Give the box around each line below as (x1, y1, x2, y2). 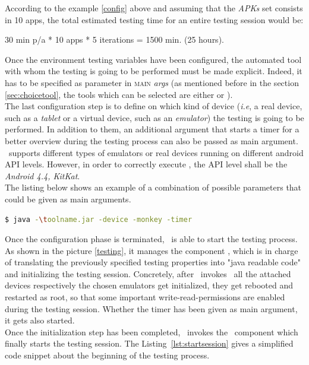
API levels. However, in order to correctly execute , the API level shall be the (5, 158, 288, 170)
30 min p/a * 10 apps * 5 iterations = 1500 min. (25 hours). (5, 33, 224, 46)
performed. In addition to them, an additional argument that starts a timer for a (5, 123, 299, 135)
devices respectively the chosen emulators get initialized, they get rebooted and (5, 279, 293, 291)
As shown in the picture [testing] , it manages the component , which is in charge (5, 244, 298, 256)
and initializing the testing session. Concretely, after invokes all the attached (5, 267, 291, 280)
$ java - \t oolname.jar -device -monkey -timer (5, 215, 193, 224)
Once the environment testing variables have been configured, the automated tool (5, 53, 302, 65)
